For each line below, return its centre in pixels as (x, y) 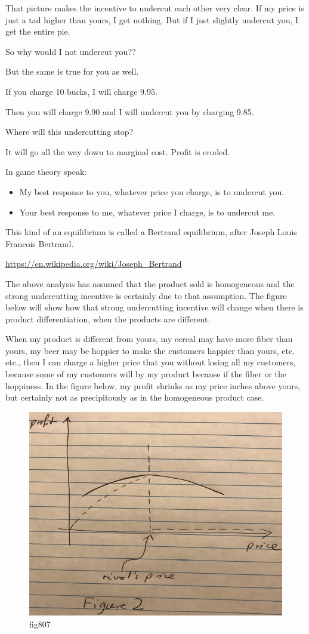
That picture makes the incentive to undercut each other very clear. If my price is (155, 8)
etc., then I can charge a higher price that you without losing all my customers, (151, 362)
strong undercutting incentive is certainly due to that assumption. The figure (146, 295)
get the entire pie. (38, 31)
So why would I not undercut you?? (71, 51)
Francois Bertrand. (40, 243)
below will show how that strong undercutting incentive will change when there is (154, 307)
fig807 (40, 624)
